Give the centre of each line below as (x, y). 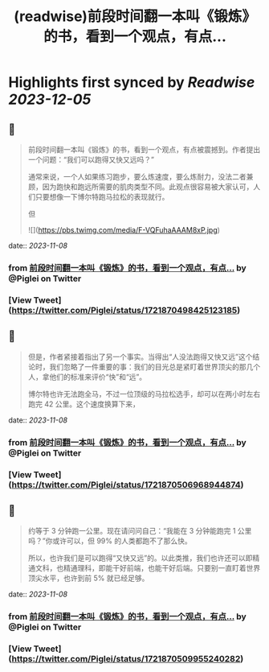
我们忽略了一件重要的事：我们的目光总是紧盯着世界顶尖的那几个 (155, 366)
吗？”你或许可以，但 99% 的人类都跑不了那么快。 (110, 541)
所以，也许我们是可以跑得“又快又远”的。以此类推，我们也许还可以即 (140, 558)
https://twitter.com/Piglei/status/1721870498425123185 (124, 310)
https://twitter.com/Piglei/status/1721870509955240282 (126, 659)
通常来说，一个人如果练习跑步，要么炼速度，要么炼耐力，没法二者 (137, 177)
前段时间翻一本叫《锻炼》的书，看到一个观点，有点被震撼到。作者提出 (144, 149)
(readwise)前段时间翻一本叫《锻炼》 (135, 16)
